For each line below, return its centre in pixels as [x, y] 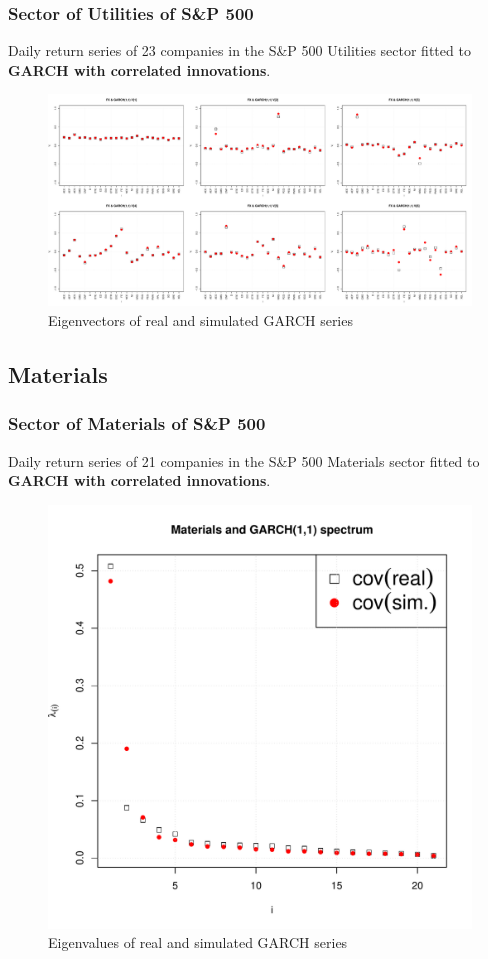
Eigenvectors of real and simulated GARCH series [200, 320]
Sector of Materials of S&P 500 [137, 423]
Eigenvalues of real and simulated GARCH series [198, 942]
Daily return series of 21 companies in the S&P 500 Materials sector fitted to [244, 460]
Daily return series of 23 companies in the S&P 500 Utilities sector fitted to [239, 50]
